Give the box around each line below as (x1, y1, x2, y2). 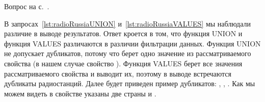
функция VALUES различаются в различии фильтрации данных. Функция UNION (4, 38, 261, 48)
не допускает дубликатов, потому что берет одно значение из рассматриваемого (4, 48, 251, 59)
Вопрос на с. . (4, 1, 49, 11)
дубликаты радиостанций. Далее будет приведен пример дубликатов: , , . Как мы (4, 78, 255, 89)
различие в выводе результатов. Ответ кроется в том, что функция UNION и (4, 28, 243, 39)
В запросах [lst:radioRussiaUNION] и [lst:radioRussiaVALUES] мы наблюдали (4, 18, 251, 29)
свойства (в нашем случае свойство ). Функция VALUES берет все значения (4, 58, 243, 68)
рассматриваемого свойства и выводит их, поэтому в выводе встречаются (4, 68, 232, 79)
